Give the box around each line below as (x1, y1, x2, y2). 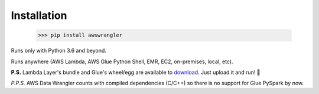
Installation (11, 9, 67, 22)
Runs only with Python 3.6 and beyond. (11, 47, 106, 54)
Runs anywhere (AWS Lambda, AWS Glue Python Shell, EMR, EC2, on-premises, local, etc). (11, 58, 233, 65)
